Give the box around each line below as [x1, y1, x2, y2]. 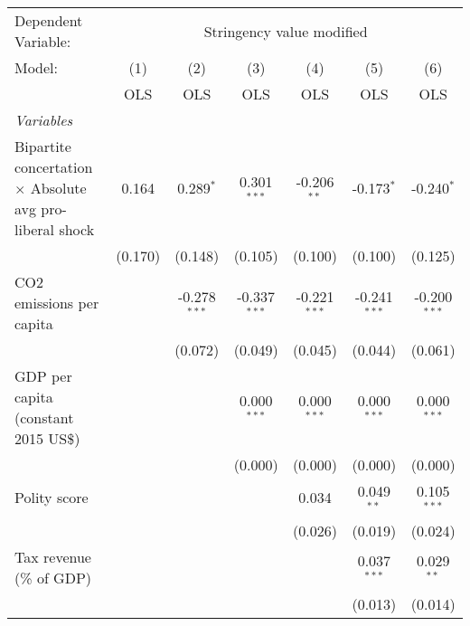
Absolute [30, 177, 87, 198]
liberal [14, 219, 55, 240]
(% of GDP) [14, 566, 92, 588]
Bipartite [14, 136, 71, 156]
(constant [14, 407, 74, 428]
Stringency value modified [203, 20, 368, 42]
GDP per [14, 365, 72, 386]
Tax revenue [14, 545, 91, 567]
